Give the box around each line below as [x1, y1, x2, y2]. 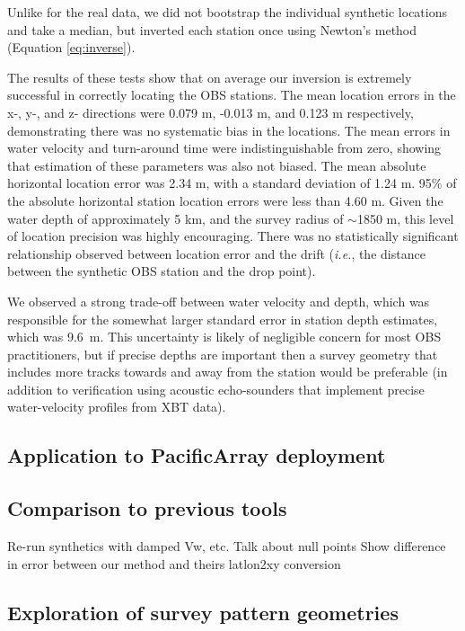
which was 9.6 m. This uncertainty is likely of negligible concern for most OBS [7, 327, 442, 346]
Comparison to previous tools [7, 494, 287, 522]
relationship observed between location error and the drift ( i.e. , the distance [7, 244, 426, 262]
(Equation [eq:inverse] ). [7, 38, 136, 57]
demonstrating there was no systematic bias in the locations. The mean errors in [7, 120, 451, 139]
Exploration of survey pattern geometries [7, 598, 399, 626]
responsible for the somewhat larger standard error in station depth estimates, [7, 309, 438, 328]
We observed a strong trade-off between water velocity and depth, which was [7, 291, 430, 310]
